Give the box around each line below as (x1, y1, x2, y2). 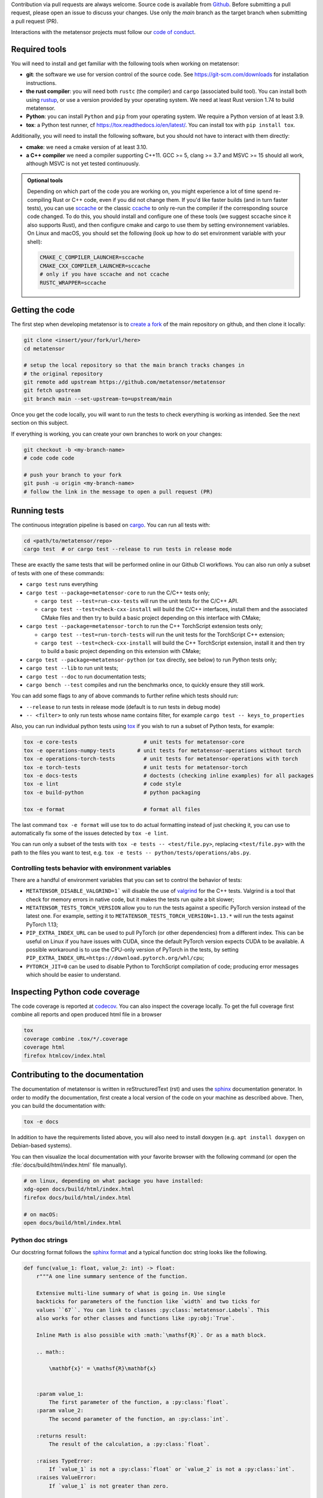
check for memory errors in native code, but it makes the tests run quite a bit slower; (26, 896, 234, 903)
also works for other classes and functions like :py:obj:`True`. (36, 1315, 236, 1322)
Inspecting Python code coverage (11, 986, 140, 997)
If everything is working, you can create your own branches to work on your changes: (11, 430, 223, 437)
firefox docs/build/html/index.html (23, 1194, 132, 1201)
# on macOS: (23, 1211, 59, 1218)
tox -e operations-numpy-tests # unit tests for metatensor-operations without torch (23, 747, 301, 754)
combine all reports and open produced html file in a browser (11, 1011, 162, 1018)
